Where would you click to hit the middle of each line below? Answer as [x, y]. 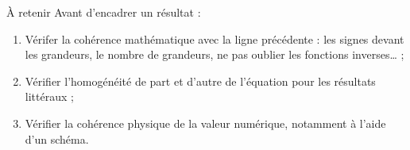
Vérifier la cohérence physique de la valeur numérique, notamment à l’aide [205, 123]
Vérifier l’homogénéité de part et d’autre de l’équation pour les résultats [200, 81]
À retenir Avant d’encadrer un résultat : [104, 12]
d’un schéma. [57, 138]
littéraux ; [49, 96]
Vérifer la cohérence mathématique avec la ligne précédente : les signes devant [215, 38]
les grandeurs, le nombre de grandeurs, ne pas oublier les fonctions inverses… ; [215, 54]
